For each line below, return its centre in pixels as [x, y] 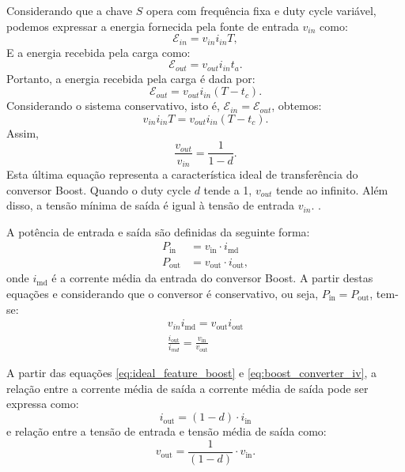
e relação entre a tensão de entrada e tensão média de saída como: [167, 431]
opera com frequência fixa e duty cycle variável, [261, 10]
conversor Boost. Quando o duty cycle [98, 189]
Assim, [23, 132]
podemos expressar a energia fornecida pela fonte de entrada [153, 26]
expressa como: [43, 404]
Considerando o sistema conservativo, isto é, [113, 106]
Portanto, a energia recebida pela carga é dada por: [131, 78]
